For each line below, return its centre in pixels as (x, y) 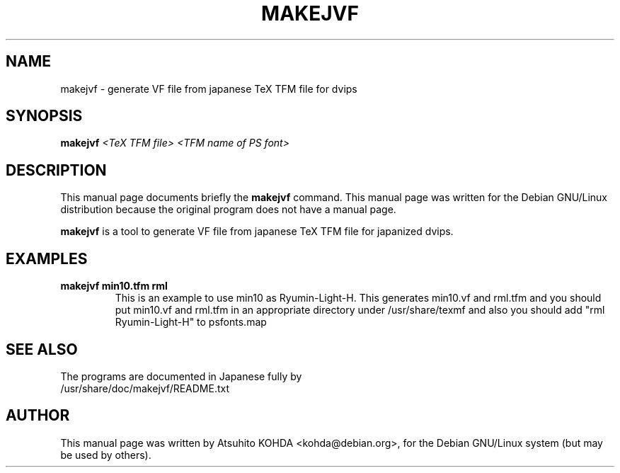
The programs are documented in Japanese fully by (181, 376)
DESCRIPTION (56, 170)
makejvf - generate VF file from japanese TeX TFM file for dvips (209, 89)
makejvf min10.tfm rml (114, 286)
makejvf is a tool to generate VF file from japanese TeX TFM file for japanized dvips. (257, 232)
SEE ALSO (42, 349)
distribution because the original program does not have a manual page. (228, 210)
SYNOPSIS (44, 116)
